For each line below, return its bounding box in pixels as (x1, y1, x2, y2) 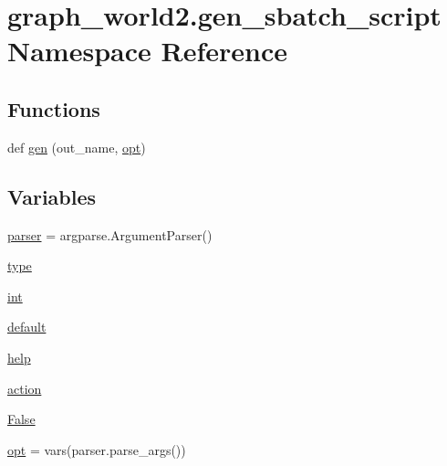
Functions (7, 94, 100, 122)
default (7, 317, 47, 336)
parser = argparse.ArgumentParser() (7, 225, 213, 244)
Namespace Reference (7, 32, 287, 69)
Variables (7, 182, 97, 210)
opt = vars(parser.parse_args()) (7, 440, 186, 459)
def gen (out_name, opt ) (7, 137, 146, 156)
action (7, 378, 42, 397)
